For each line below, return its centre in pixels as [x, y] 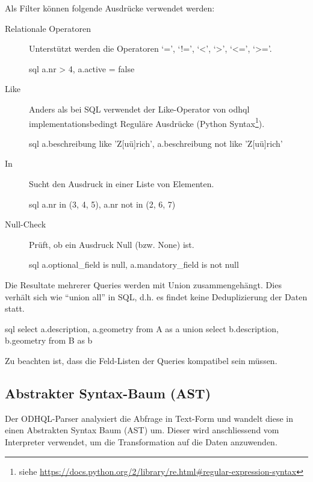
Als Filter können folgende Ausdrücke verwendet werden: [110, 8]
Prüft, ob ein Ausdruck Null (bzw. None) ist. [112, 244]
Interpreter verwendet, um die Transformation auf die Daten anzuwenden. [141, 441]
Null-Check [26, 224]
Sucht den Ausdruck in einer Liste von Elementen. [122, 184]
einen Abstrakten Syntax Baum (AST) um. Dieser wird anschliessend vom [142, 430]
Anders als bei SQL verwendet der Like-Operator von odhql [139, 109]
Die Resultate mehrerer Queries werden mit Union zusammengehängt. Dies [143, 284]
